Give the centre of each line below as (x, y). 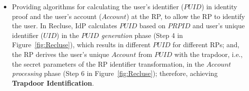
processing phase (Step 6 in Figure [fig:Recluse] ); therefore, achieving (115, 73)
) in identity (219, 6)
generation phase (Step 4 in (142, 35)
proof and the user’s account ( (57, 16)
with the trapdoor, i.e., (208, 54)
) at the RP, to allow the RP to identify (186, 16)
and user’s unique (219, 26)
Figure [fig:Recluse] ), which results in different (81, 45)
